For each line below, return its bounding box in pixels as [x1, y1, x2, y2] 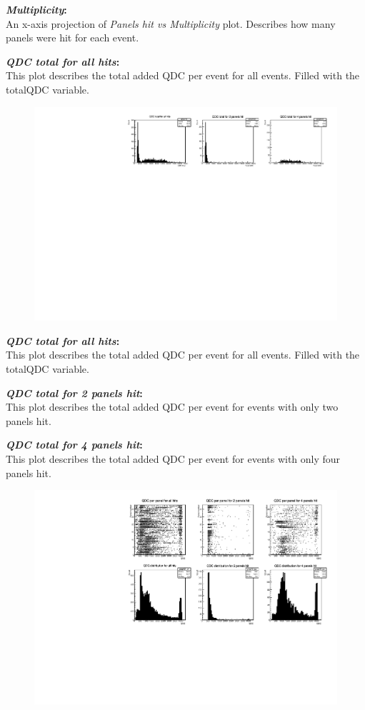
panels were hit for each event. [6, 30, 139, 45]
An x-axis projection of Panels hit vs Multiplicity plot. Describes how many [6, 16, 336, 31]
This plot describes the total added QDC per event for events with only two [6, 399, 339, 414]
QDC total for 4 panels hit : [6, 437, 143, 452]
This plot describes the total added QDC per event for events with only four [6, 451, 341, 466]
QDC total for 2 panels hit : [6, 385, 143, 400]
